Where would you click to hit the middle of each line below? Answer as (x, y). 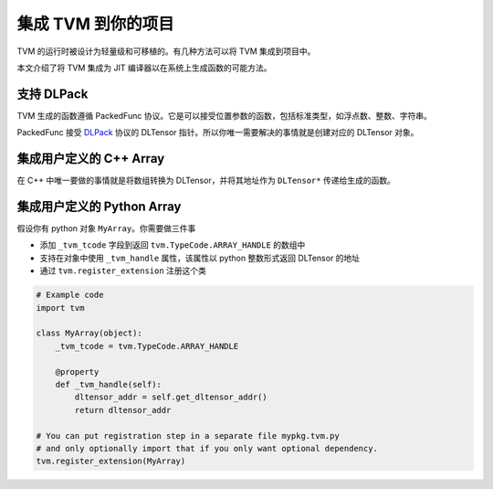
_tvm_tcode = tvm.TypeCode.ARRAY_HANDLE (147, 346)
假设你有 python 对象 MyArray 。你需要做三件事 (106, 229)
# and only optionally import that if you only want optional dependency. (207, 448)
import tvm (60, 308)
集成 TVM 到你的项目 (95, 24)
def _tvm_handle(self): (108, 384)
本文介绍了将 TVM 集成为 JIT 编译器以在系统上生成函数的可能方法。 (144, 68)
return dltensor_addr (123, 410)
